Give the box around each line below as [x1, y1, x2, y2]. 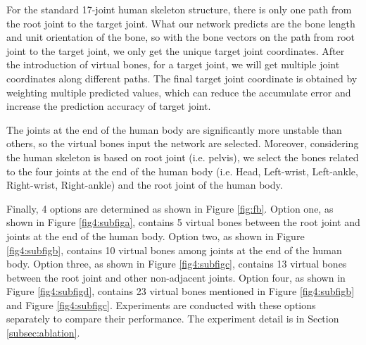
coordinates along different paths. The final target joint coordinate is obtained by [6, 70, 358, 85]
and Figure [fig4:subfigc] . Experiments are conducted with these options [6, 297, 316, 312]
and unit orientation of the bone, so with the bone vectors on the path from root [6, 30, 355, 44]
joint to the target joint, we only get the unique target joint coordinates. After [6, 43, 345, 58]
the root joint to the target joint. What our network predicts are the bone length [6, 15, 355, 30]
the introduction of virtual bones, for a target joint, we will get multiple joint [6, 57, 340, 72]
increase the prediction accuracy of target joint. [6, 99, 211, 113]
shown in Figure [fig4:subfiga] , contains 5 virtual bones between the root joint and [6, 215, 360, 230]
